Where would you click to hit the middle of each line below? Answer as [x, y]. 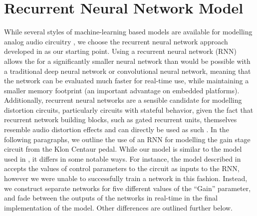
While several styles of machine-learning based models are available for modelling [128, 32]
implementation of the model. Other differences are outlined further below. [119, 207]
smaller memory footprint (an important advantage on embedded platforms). [122, 90]
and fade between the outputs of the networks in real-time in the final [111, 198]
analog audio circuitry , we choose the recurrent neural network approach [116, 41]
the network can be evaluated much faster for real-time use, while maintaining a [127, 81]
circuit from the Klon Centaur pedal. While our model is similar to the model [123, 149]
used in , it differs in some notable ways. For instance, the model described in [123, 158]
